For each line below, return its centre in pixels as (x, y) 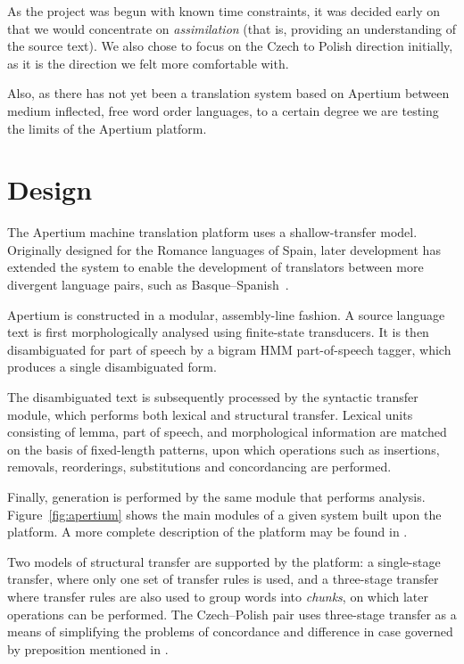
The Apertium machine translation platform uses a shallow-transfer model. (212, 232)
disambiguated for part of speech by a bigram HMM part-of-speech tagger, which (229, 349)
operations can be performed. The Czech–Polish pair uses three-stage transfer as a (232, 614)
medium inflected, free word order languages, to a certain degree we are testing (223, 110)
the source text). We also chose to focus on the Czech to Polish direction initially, (230, 46)
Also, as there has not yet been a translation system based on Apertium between (228, 93)
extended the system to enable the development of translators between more (215, 267)
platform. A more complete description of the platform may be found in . (207, 532)
